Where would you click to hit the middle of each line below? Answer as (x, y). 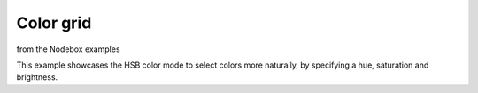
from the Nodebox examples (68, 49)
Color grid (54, 23)
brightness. (37, 77)
